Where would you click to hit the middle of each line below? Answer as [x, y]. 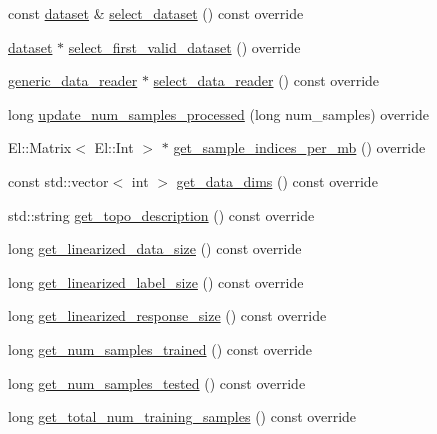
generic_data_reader [73, 80]
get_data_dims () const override [277, 180]
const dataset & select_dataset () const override [156, 13]
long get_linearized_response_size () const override [167, 315]
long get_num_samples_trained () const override [160, 348]
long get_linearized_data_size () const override [155, 248]
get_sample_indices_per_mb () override [299, 147]
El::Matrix [40, 147]
